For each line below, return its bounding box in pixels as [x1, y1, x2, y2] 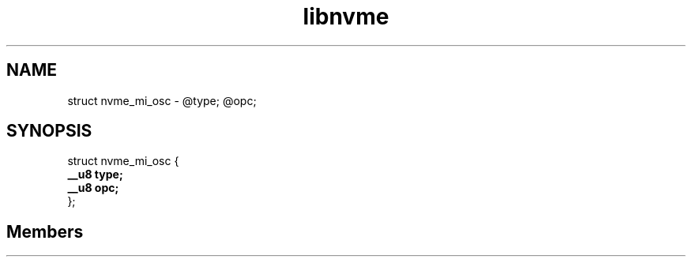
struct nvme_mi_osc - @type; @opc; [67, 93, 257, 107]
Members [6, 221, 84, 242]
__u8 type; [67, 167, 123, 182]
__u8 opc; [67, 181, 119, 195]
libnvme [303, 3, 389, 30]
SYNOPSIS [6, 121, 92, 141]
